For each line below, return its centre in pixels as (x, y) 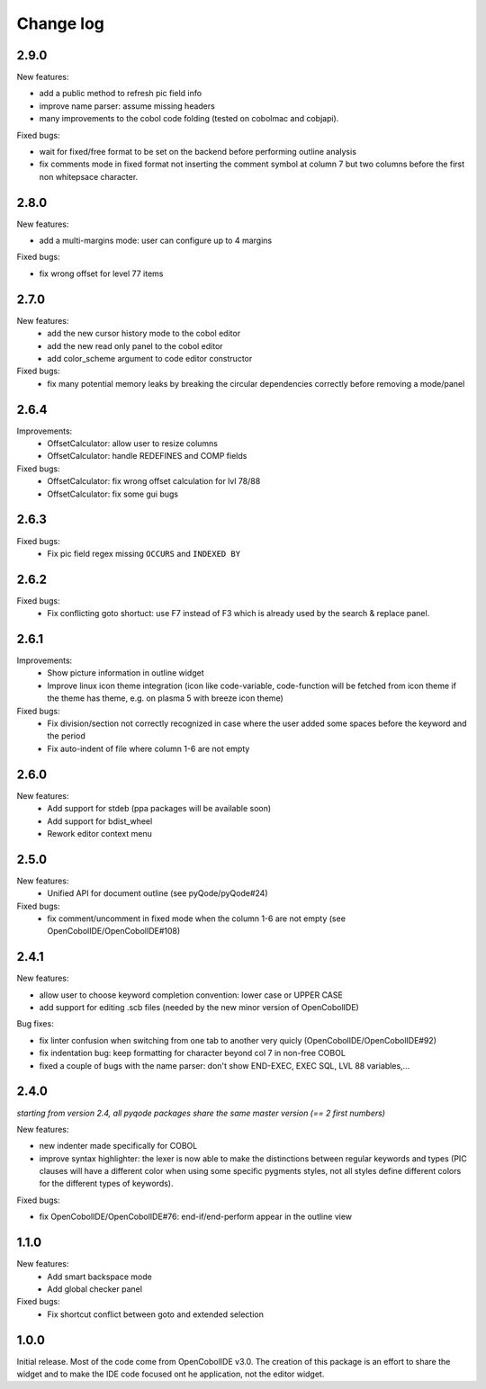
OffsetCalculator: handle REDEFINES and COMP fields (147, 456)
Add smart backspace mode (99, 1277)
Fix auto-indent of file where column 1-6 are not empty (148, 748)
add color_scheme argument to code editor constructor (150, 358)
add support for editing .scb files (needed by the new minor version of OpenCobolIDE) (199, 1008)
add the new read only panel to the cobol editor (135, 345)
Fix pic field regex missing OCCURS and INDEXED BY (144, 553)
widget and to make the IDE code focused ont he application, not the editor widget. (171, 1374)
